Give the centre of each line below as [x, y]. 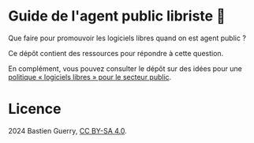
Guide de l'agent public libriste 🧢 [117, 16]
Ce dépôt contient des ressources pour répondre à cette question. [116, 53]
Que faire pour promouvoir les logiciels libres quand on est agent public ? [127, 38]
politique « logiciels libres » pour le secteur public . [90, 77]
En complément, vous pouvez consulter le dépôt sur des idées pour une [125, 68]
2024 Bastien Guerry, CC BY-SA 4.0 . [68, 130]
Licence [35, 109]
